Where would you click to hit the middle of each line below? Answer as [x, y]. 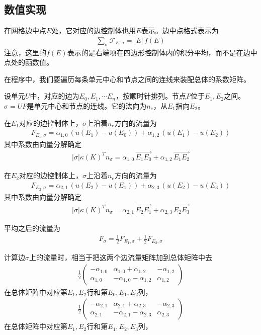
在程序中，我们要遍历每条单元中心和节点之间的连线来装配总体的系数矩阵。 [127, 79]
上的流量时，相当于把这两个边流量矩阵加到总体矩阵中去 [121, 257]
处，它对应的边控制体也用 [94, 30]
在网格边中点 [25, 30]
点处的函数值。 [29, 62]
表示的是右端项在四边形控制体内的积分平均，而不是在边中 [162, 52]
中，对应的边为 [55, 96]
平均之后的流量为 [32, 228]
